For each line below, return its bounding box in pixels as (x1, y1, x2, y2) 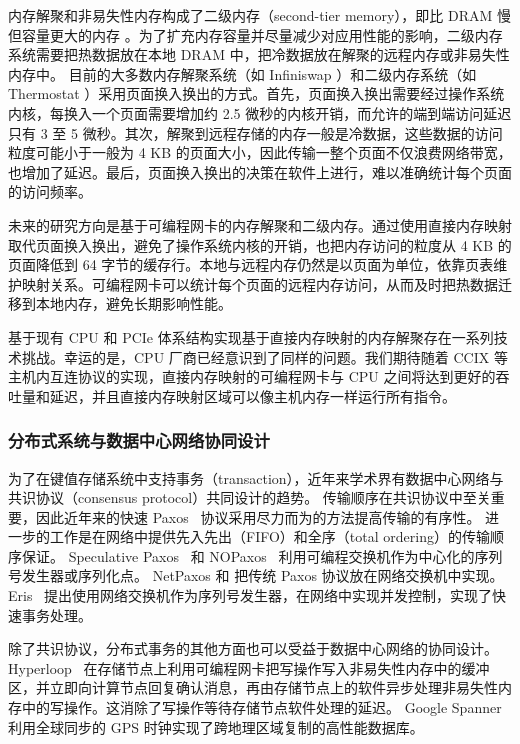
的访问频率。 (8, 181, 92, 202)
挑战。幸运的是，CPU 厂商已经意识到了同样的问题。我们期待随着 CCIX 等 (21, 346, 508, 367)
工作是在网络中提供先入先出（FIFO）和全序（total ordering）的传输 (49, 526, 490, 547)
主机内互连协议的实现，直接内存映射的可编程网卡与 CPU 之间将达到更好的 (8, 366, 496, 387)
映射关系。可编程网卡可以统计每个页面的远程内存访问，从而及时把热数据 (21, 273, 498, 294)
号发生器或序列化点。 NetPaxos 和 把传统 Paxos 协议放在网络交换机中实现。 (8, 565, 504, 586)
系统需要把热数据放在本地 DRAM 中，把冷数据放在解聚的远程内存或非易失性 (8, 44, 510, 65)
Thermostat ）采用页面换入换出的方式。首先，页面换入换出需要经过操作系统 (8, 83, 505, 104)
